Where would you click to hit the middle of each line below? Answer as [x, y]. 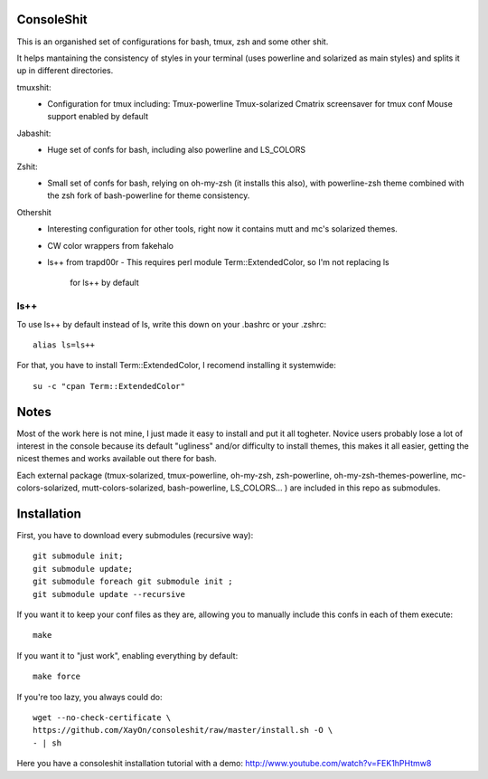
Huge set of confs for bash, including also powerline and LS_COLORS [177, 150]
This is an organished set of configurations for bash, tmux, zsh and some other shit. [173, 42]
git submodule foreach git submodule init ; [133, 582]
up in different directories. [65, 71]
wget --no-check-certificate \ [102, 717]
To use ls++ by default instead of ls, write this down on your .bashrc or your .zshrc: [172, 324]
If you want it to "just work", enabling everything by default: [127, 655]
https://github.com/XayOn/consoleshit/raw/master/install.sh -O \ [183, 730]
